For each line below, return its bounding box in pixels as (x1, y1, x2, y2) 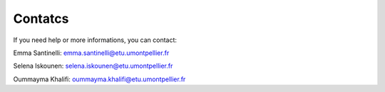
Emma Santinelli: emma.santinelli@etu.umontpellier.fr (13, 48, 170, 57)
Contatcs (13, 11, 69, 26)
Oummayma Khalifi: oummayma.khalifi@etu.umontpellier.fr (13, 75, 186, 83)
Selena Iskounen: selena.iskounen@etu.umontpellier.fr (13, 61, 173, 71)
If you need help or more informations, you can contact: (13, 36, 178, 44)
